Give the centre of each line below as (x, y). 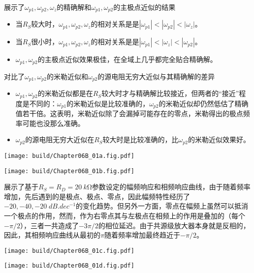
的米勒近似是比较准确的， (108, 103)
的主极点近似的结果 (144, 7)
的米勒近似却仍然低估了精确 (204, 103)
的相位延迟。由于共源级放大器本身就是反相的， (174, 225)
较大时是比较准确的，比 (141, 139)
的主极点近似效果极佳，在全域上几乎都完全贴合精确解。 (127, 59)
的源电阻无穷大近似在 (60, 139)
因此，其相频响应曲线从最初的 (52, 235)
